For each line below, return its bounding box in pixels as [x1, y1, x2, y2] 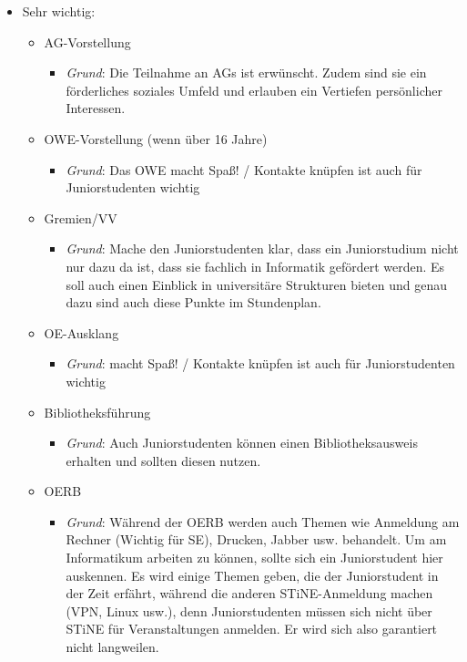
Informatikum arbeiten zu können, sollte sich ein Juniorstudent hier [66, 548, 443, 567]
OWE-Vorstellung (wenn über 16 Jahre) [44, 129, 268, 148]
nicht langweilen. [66, 637, 159, 657]
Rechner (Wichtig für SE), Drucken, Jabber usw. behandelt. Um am [66, 530, 447, 549]
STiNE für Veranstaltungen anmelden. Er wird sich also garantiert [66, 619, 438, 638]
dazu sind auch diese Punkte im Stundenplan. [66, 293, 321, 312]
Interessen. [66, 98, 126, 118]
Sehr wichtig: [22, 2, 96, 20]
